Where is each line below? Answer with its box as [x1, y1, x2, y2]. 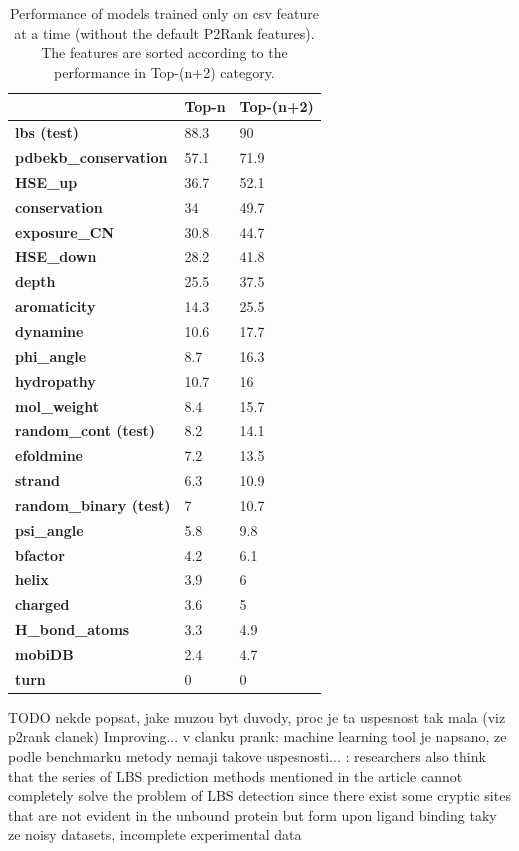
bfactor [15, 544, 65, 565]
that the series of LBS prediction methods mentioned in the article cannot [8, 765, 463, 786]
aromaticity [15, 296, 96, 317]
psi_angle [15, 519, 84, 540]
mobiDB [15, 643, 74, 664]
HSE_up [15, 171, 78, 192]
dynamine [15, 320, 84, 341]
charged [15, 594, 70, 615]
